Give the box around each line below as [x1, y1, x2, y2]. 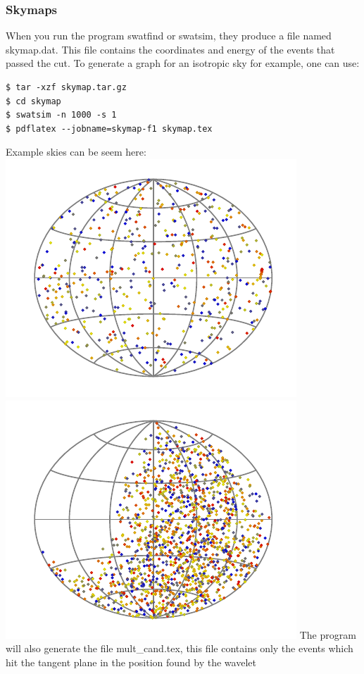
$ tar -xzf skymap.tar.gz [6, 82, 127, 92]
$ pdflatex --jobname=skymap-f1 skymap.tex [6, 123, 213, 134]
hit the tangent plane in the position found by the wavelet [6, 654, 256, 669]
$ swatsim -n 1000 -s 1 [6, 110, 117, 120]
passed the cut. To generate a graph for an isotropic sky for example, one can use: [6, 56, 360, 70]
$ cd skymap [6, 96, 61, 106]
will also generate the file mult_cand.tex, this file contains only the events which [6, 641, 353, 656]
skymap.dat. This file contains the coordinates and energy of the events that [6, 42, 335, 56]
